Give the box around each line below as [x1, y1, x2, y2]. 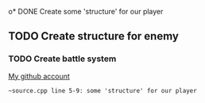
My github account [8, 71, 70, 81]
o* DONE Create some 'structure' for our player [8, 7, 164, 16]
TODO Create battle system [8, 53, 117, 64]
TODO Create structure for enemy [8, 29, 179, 43]
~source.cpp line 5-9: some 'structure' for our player [8, 86, 197, 94]
